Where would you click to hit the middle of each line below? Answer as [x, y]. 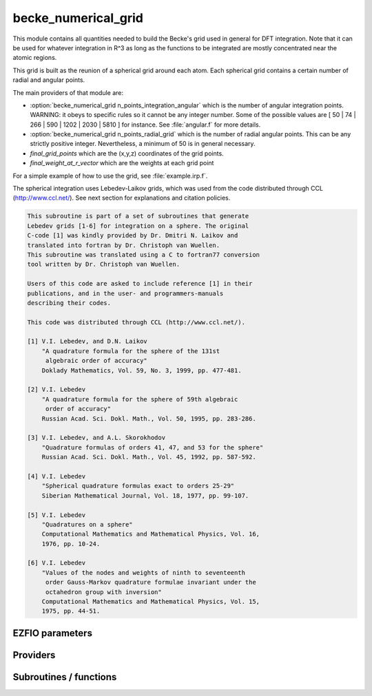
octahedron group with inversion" [103, 592]
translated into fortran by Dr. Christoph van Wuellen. [124, 245]
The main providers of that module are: [68, 92]
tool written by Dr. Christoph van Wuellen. [104, 264]
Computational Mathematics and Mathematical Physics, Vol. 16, [151, 534]
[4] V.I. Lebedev [56, 476]
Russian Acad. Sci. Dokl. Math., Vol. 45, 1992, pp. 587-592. [149, 457]
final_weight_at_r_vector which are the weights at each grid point [122, 163]
